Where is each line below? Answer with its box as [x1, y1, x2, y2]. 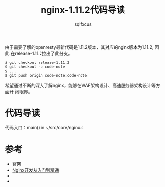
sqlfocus [74, 21, 92, 27]
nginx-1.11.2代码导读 [41, 4, 125, 16]
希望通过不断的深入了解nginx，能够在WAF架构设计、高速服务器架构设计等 [5, 82, 156, 88]
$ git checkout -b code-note [5, 64, 65, 69]
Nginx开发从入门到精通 [12, 167, 59, 173]
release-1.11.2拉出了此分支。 [14, 50, 73, 56]
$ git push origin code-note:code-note [5, 73, 87, 78]
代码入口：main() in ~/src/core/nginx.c [5, 125, 84, 130]
